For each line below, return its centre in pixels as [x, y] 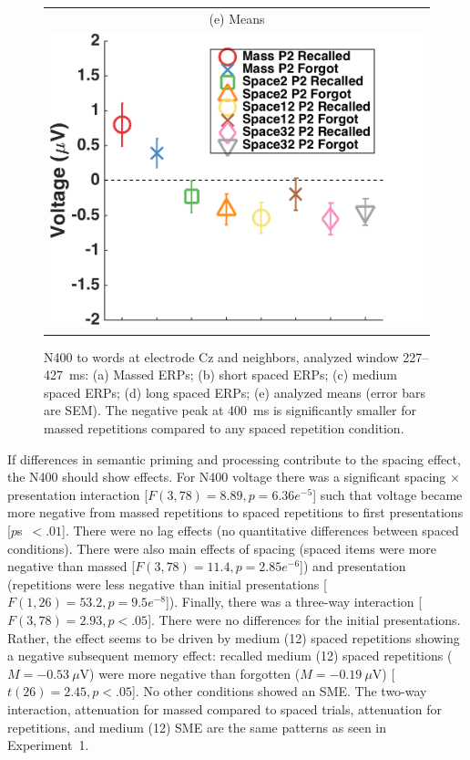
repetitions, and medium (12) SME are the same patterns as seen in [197, 727]
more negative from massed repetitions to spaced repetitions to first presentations [235, 512]
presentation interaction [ [78, 494]
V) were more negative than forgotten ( [190, 673]
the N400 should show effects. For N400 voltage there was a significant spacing [227, 477]
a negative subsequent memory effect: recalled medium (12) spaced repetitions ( [230, 656]
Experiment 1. [48, 745]
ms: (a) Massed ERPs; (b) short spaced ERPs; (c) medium [233, 375]
